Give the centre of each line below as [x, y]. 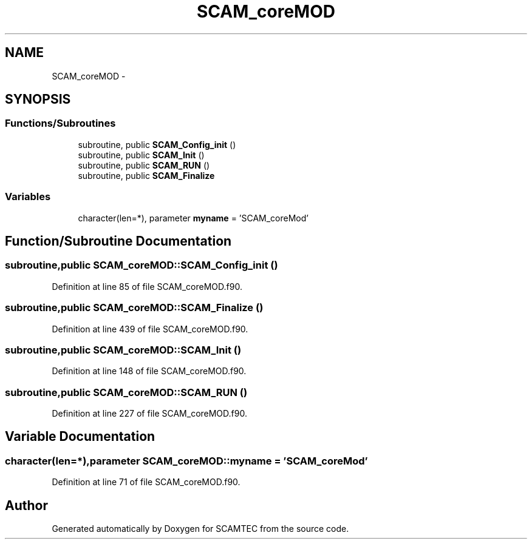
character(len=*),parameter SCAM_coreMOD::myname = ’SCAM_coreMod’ [186, 461]
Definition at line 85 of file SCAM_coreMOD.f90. [147, 286]
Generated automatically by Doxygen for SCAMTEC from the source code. [200, 529]
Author [26, 505]
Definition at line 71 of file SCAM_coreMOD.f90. [146, 482]
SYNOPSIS [38, 99]
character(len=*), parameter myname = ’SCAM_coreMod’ [193, 218]
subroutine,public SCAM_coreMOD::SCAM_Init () [123, 350]
